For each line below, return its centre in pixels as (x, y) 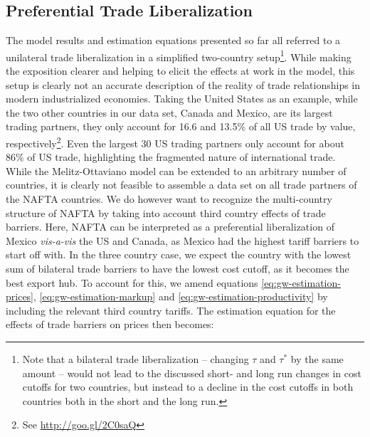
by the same (317, 358)
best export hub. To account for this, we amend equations (132, 282)
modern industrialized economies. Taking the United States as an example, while (182, 99)
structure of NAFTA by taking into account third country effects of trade (166, 212)
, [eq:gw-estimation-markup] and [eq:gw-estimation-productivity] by (181, 296)
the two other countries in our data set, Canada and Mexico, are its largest (169, 112)
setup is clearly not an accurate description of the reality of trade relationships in (183, 84)
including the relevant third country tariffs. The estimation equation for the (171, 310)
